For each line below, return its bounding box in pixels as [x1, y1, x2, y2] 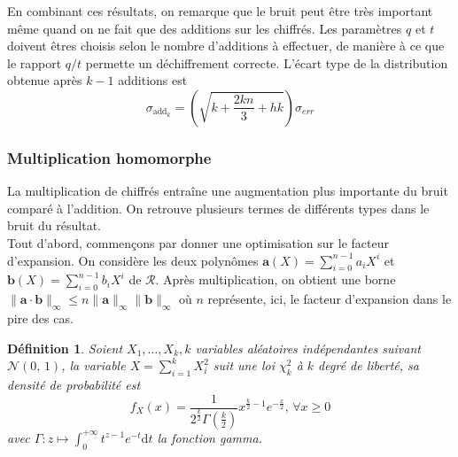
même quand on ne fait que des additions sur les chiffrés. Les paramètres [7, 19, 402, 37]
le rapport [7, 53, 62, 72]
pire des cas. [7, 308, 74, 327]
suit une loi [213, 356, 275, 375]
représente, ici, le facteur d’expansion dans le [207, 290, 452, 308]
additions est [118, 71, 188, 89]
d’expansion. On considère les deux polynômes [7, 251, 259, 269]
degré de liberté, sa [318, 356, 419, 375]
